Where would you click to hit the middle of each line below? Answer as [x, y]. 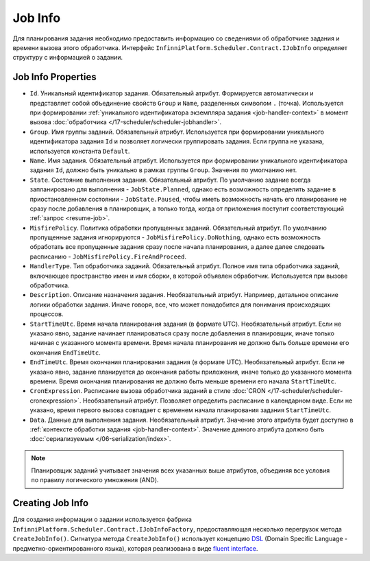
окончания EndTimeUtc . [65, 353]
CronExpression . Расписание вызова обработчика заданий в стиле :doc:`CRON [148, 391]
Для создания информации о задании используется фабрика [102, 520]
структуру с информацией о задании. [68, 58]
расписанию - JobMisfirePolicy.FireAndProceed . [108, 256]
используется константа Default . [80, 151]
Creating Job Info [51, 503]
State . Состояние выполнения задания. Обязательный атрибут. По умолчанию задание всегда [170, 180]
